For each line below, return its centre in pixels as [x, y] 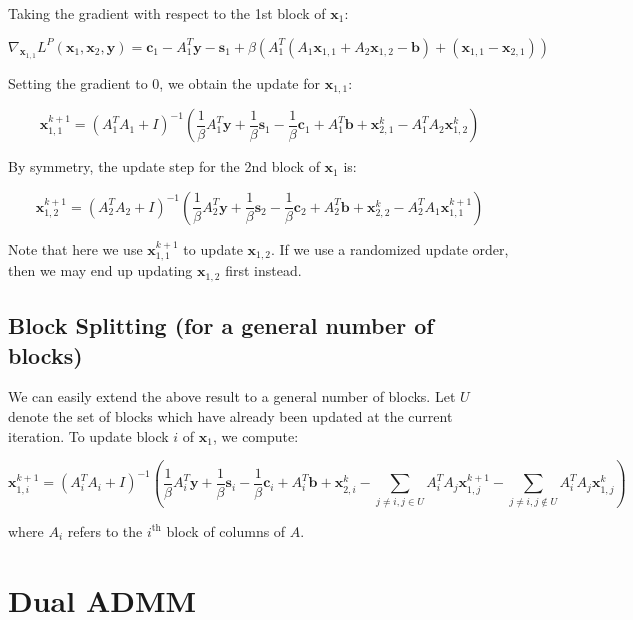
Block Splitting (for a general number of [221, 325]
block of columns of [226, 530]
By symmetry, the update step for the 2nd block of [164, 166]
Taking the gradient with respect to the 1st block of [167, 13]
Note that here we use [75, 248]
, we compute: [255, 435]
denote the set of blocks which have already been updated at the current [230, 415]
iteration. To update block [88, 435]
